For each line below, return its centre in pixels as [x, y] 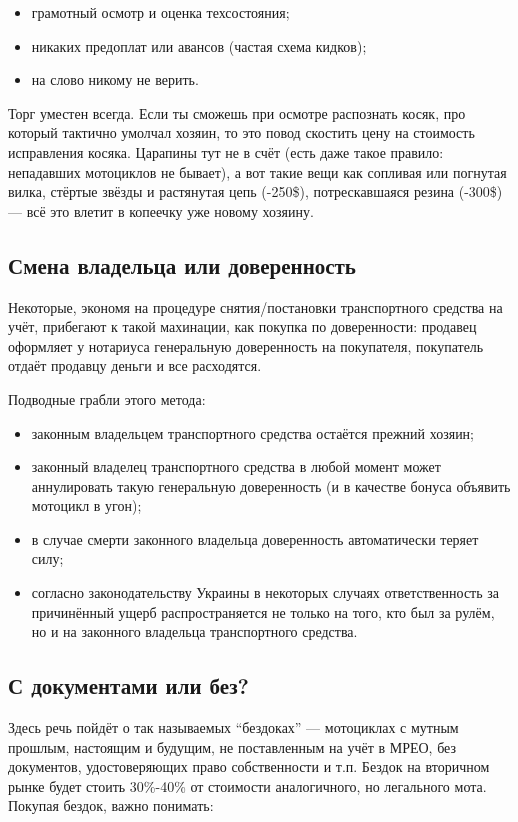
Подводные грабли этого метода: [107, 398]
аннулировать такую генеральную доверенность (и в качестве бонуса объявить [271, 485]
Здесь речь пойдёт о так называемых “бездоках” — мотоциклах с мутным [233, 727]
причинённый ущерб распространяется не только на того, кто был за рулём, [263, 611]
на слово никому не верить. [115, 79]
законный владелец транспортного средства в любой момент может [236, 466]
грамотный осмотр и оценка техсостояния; [160, 12]
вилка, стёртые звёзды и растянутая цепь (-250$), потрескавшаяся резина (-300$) [255, 191]
